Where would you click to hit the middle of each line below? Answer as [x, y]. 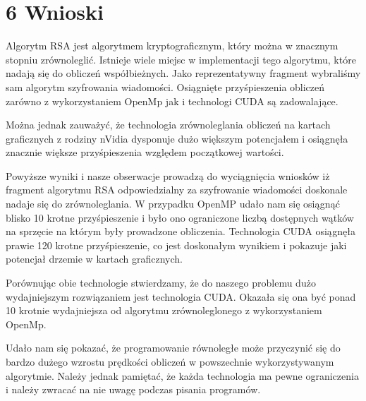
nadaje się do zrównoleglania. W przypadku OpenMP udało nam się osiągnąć [173, 204]
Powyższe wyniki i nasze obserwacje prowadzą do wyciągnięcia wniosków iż [168, 175]
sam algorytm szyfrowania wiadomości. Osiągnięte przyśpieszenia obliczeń [165, 86]
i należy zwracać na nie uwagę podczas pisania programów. [133, 389]
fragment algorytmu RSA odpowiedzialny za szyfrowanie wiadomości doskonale [177, 190]
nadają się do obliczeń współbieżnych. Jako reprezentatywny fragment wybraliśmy [183, 73]
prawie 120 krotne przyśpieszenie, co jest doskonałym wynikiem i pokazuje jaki [176, 245]
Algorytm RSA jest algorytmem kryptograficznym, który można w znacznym [172, 46]
